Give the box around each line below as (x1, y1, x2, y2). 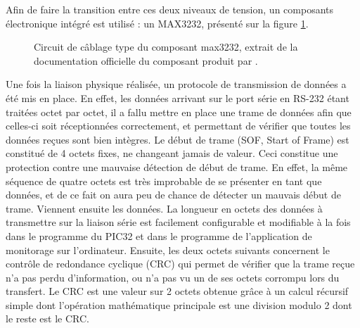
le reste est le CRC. (6, 311, 89, 326)
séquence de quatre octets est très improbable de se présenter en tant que (6, 173, 322, 188)
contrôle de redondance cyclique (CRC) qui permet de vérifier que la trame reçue (6, 256, 355, 271)
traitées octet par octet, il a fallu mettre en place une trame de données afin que (6, 104, 352, 119)
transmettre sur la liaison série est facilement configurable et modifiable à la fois (6, 215, 351, 229)
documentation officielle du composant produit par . (34, 53, 258, 68)
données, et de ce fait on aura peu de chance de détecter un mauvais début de (6, 187, 341, 202)
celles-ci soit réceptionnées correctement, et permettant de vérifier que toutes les (6, 118, 351, 133)
